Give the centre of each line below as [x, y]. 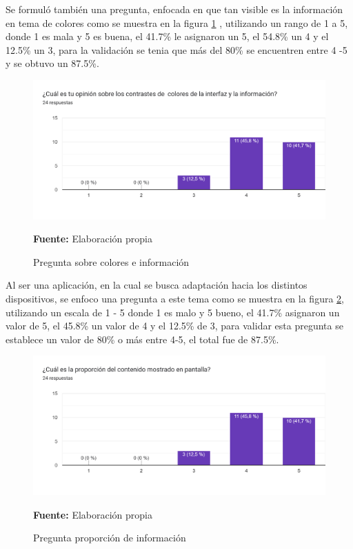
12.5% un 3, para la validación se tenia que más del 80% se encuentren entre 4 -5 [176, 49]
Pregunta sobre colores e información [111, 261]
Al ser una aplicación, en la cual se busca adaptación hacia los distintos [157, 285]
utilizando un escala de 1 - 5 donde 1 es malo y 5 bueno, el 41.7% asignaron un [173, 312]
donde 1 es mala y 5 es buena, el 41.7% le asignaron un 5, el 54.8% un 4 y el [167, 36]
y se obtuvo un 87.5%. [52, 63]
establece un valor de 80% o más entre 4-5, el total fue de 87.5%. [142, 339]
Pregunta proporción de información [110, 538]
